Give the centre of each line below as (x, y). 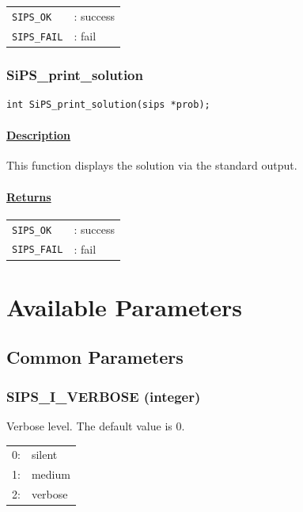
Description (39, 135)
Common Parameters (95, 357)
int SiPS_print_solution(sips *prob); (108, 105)
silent (44, 455)
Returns (29, 196)
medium (51, 474)
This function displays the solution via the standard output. (152, 165)
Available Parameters (124, 306)
